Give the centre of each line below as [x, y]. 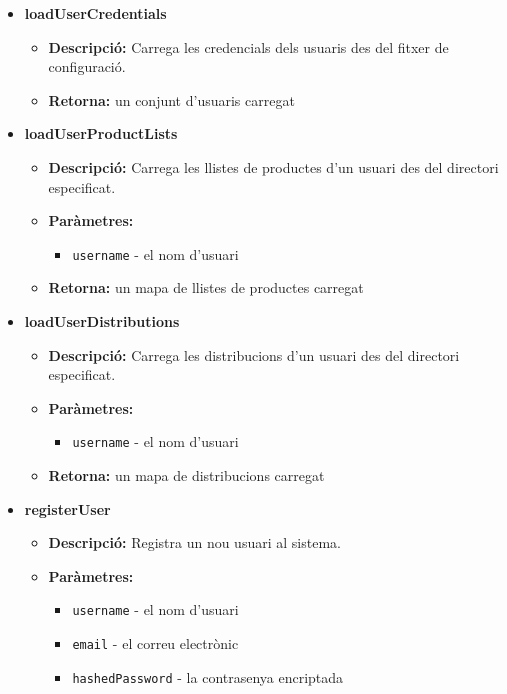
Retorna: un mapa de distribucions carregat [186, 475]
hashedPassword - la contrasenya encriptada [208, 676]
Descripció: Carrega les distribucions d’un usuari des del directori [254, 354]
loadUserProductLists [101, 133]
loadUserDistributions [102, 321]
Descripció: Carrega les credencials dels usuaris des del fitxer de [248, 46]
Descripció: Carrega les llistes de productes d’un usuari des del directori [273, 166]
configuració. [87, 66]
